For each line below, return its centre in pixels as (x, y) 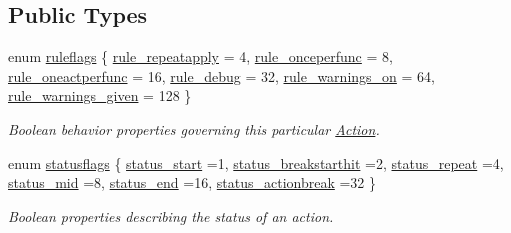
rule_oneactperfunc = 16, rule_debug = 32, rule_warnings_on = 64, (221, 75)
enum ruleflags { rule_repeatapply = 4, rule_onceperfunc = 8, (200, 56)
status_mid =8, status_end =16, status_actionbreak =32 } (192, 182)
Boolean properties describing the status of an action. (171, 215)
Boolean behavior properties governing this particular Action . (194, 128)
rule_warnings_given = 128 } (100, 95)
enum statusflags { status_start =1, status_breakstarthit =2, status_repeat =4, (256, 162)
